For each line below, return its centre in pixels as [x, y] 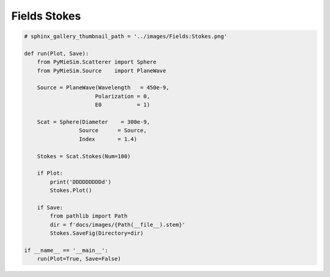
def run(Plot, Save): [57, 53]
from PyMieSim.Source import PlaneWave [101, 71]
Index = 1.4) [108, 139]
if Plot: [50, 173]
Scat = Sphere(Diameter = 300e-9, [94, 122]
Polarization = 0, [123, 96]
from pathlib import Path [89, 216]
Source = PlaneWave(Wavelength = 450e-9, [103, 88]
